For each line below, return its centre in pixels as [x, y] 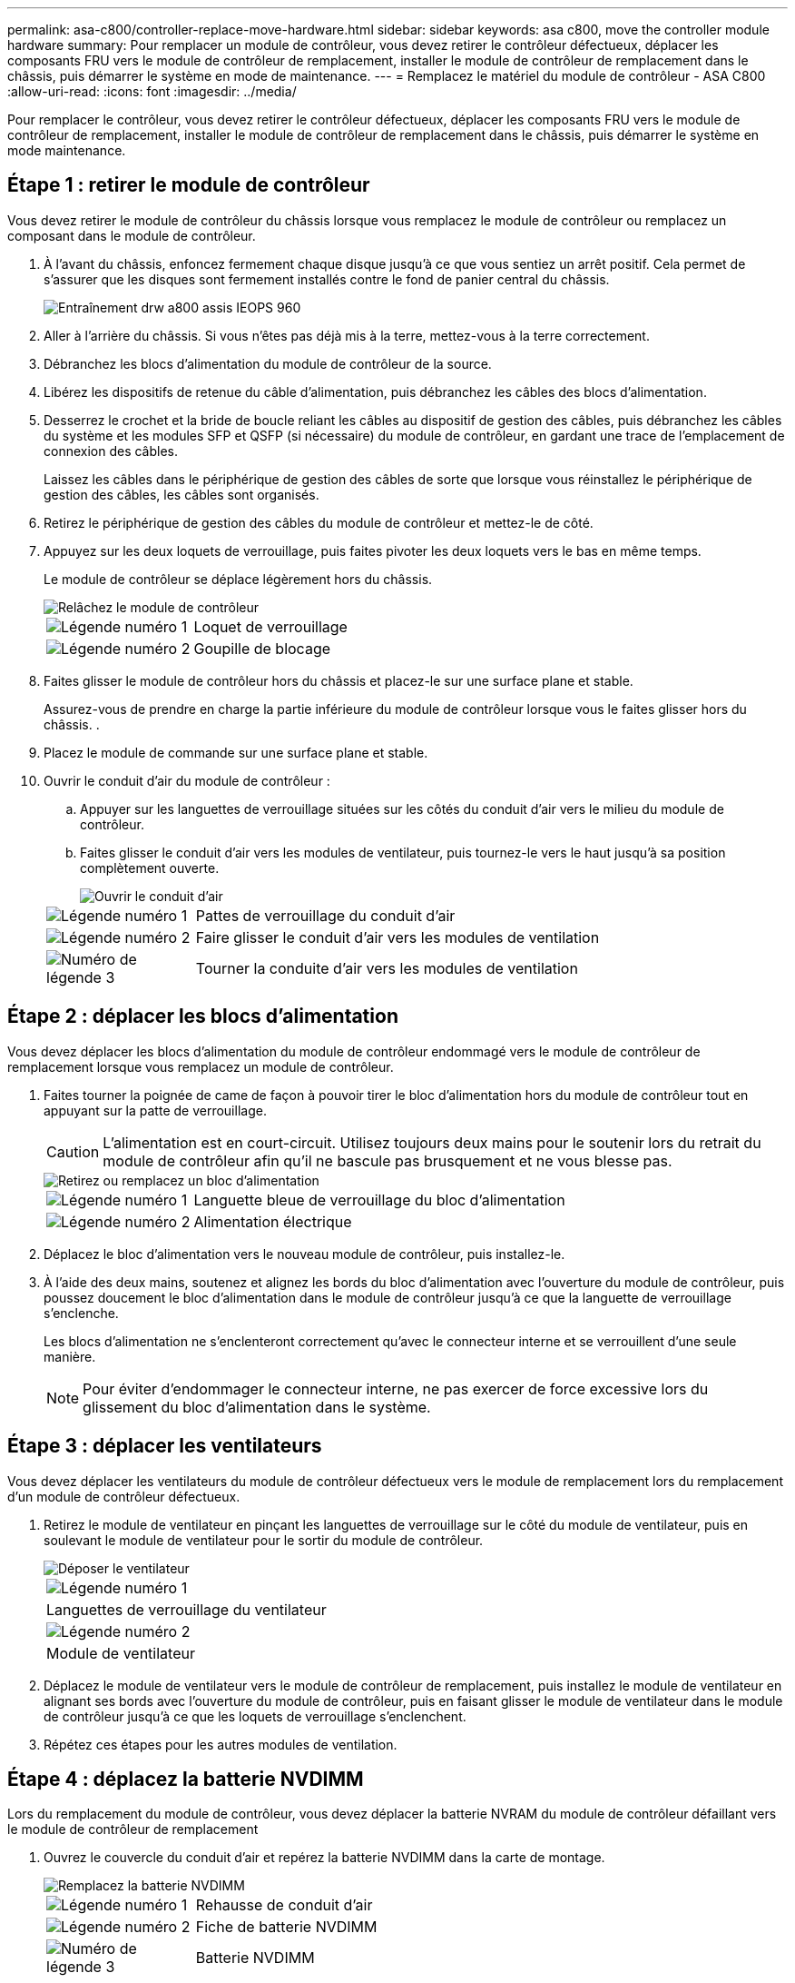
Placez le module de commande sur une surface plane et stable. [236, 752]
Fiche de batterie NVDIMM [286, 1927]
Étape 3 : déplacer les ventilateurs [165, 1446]
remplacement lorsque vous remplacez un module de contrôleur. [201, 1066]
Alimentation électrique [273, 1221]
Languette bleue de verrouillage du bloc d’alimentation [379, 1200]
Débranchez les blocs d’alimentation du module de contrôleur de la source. [268, 363]
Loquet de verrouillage [270, 626]
